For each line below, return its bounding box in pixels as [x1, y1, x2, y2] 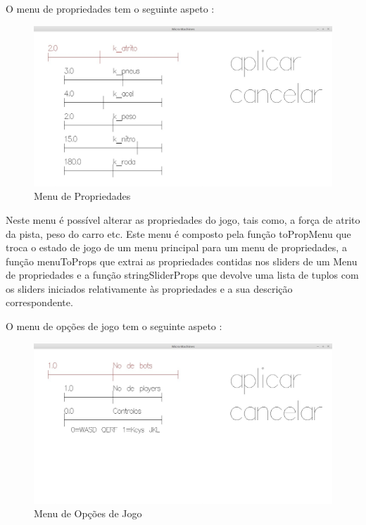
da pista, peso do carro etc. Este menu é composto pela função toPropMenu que [6, 226, 351, 241]
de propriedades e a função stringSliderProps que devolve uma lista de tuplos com [6, 267, 359, 282]
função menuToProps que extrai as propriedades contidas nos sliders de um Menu [6, 253, 358, 268]
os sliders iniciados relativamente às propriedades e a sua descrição [6, 281, 293, 296]
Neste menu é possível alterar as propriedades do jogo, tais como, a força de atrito [6, 212, 360, 227]
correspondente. [6, 295, 73, 310]
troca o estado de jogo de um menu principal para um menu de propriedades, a [6, 240, 347, 255]
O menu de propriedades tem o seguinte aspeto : [6, 1, 215, 15]
